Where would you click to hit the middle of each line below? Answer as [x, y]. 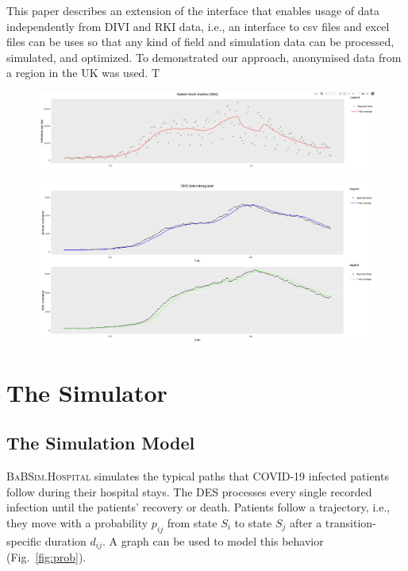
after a [306, 522]
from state [192, 522]
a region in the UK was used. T [83, 73]
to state [253, 522]
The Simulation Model [101, 443]
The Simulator [87, 392]
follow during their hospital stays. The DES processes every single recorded [189, 491]
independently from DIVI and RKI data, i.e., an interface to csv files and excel [198, 26]
